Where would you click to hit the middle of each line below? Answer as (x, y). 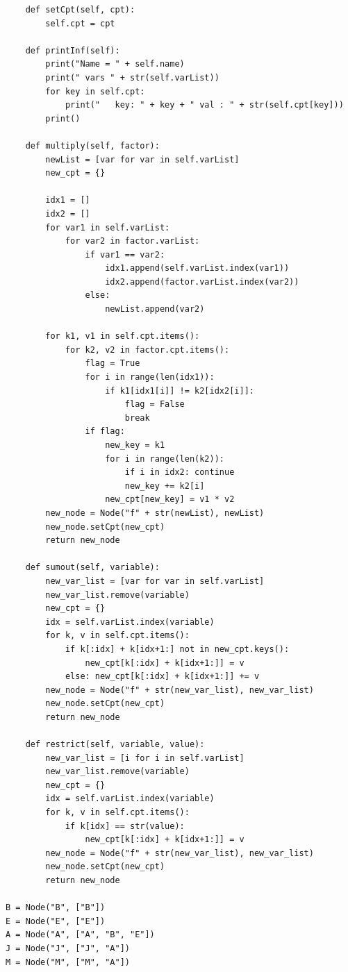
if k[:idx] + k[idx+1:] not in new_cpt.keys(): (177, 649)
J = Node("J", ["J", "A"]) (68, 948)
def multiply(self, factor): (92, 145)
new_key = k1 (135, 445)
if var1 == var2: (125, 254)
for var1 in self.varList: (108, 227)
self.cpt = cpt (80, 23)
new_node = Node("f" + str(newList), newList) (155, 513)
